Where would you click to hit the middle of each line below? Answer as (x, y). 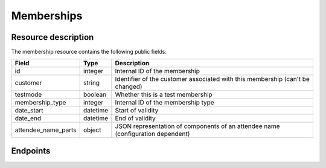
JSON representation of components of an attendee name (197, 126)
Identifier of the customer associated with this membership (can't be (213, 79)
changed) (129, 86)
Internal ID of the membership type (165, 103)
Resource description (53, 37)
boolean (95, 95)
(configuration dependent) (152, 134)
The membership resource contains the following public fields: (89, 52)
